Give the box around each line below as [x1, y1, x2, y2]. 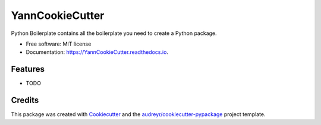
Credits [11, 95, 39, 105]
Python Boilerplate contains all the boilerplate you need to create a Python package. [11, 30, 217, 37]
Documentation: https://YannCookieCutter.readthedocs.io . [26, 49, 169, 56]
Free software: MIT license [26, 40, 92, 47]
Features [11, 64, 45, 74]
